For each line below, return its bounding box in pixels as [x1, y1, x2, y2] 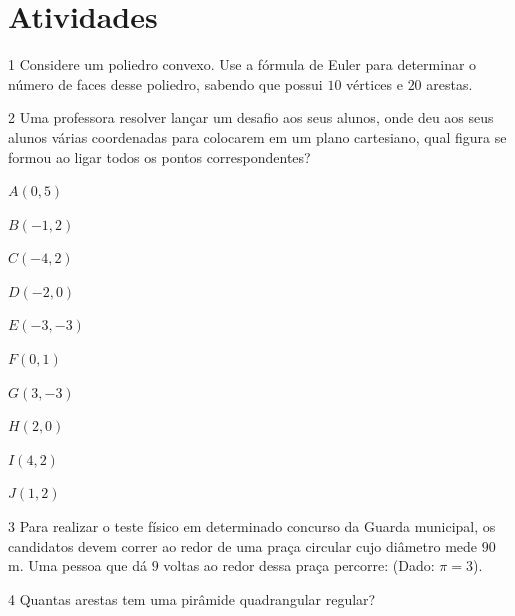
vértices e [346, 73, 403, 94]
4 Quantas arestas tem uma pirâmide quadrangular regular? [8, 588, 376, 609]
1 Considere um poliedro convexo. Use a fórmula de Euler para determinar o [8, 54, 477, 75]
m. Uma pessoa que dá [8, 555, 147, 576]
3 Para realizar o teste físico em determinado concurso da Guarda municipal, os [8, 516, 496, 537]
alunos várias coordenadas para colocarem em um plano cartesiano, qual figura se [8, 126, 507, 147]
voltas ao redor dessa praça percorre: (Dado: [163, 555, 435, 576]
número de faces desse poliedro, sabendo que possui [8, 73, 323, 94]
